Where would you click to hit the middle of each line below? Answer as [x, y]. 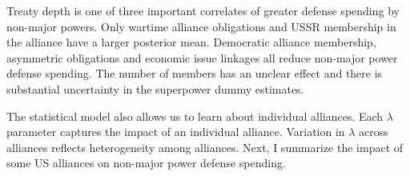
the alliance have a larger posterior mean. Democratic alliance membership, [191, 42]
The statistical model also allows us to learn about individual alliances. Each [195, 116]
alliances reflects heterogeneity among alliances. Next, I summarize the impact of [205, 147]
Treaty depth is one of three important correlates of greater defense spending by [203, 10]
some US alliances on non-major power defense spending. [146, 163]
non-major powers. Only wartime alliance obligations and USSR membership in [201, 26]
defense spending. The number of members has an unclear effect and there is [195, 73]
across [374, 132]
